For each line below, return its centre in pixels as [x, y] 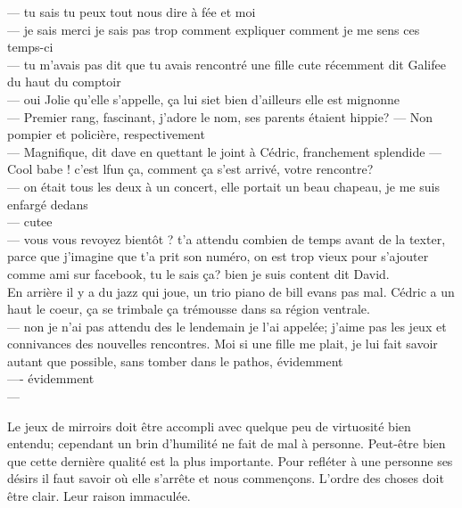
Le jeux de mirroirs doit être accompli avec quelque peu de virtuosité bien [209, 426]
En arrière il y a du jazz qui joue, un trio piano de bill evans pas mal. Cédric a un [231, 291]
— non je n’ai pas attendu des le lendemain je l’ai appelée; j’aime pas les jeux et [227, 326]
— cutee [30, 221]
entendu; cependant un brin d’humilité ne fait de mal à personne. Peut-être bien [227, 443]
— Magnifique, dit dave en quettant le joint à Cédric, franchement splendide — [225, 151]
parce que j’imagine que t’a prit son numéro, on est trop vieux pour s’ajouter [218, 256]
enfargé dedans [48, 204]
